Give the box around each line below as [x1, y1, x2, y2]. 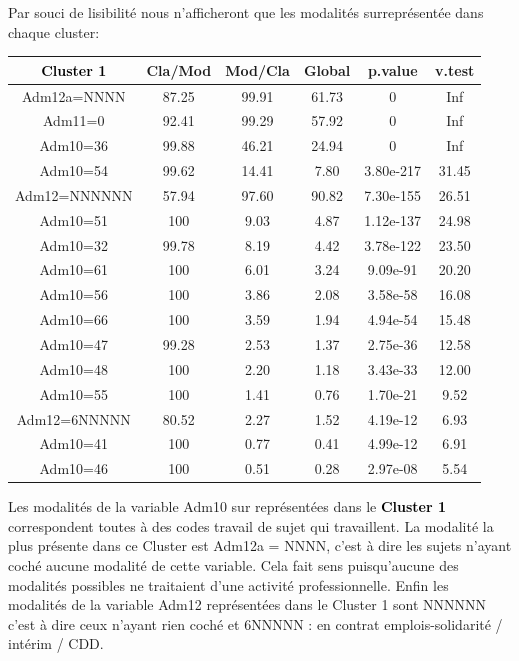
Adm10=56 [39, 284, 108, 305]
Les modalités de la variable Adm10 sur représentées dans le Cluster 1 [8, 496, 447, 517]
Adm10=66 [39, 309, 108, 330]
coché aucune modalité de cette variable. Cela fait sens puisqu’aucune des [8, 555, 459, 576]
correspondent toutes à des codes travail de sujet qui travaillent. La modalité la [8, 515, 494, 536]
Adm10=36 [39, 135, 108, 156]
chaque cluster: [8, 21, 100, 42]
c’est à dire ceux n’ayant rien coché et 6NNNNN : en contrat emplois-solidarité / [8, 613, 503, 634]
